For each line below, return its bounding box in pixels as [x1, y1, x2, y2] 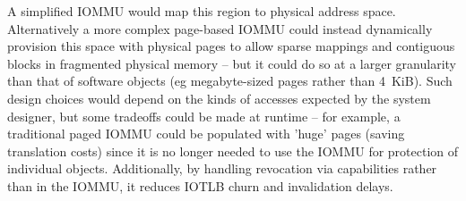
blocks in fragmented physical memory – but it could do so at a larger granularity [7, 54, 456, 72]
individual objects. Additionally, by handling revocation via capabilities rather [7, 159, 437, 178]
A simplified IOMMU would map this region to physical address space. [7, 2, 396, 20]
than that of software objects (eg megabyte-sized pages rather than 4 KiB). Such [7, 71, 453, 90]
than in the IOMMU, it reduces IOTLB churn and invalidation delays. [7, 176, 393, 195]
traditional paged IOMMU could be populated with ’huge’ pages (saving [7, 124, 405, 143]
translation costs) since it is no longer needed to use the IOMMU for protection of [7, 141, 459, 160]
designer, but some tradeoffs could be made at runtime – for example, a [7, 106, 401, 125]
